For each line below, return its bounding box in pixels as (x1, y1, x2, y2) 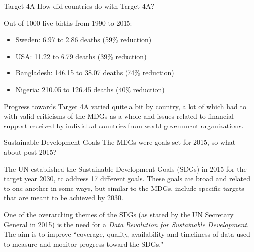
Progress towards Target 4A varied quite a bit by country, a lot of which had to (4, 101, 246, 111)
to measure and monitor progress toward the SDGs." (4, 238, 164, 249)
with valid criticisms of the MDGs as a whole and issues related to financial (4, 111, 234, 121)
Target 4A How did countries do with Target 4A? (4, 1, 154, 11)
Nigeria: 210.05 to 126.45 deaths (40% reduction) (15, 84, 165, 94)
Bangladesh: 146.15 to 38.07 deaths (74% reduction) (15, 67, 174, 78)
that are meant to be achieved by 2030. (4, 192, 123, 203)
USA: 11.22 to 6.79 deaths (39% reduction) (15, 51, 147, 61)
